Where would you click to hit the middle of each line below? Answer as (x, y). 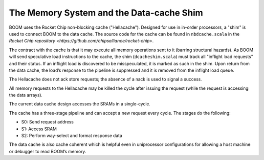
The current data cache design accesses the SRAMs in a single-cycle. (80, 104)
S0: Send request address (47, 122)
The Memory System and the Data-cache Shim (106, 13)
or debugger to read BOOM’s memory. (48, 151)
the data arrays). (26, 95)
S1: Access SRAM (39, 129)
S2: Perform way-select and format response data (72, 136)
